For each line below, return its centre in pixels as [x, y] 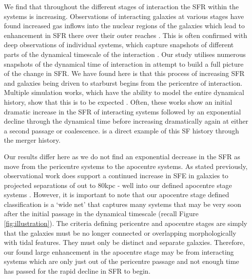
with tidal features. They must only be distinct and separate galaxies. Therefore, [125, 242]
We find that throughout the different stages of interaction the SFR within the [121, 6]
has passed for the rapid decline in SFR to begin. [77, 271]
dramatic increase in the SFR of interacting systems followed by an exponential [123, 111]
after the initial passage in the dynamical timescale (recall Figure [101, 214]
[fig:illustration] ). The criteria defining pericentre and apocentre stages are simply [126, 223]
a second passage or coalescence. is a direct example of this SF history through [122, 130]
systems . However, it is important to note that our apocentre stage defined [117, 195]
